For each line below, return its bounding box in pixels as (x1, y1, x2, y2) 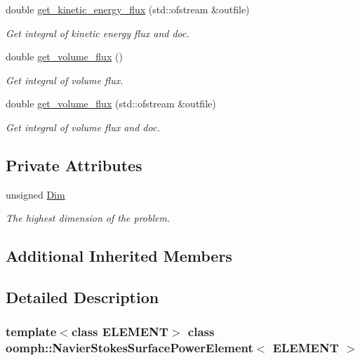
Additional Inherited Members (6, 245, 232, 267)
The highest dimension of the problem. (6, 211, 171, 225)
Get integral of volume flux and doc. (6, 119, 160, 134)
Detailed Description (6, 286, 159, 308)
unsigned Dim (6, 187, 65, 201)
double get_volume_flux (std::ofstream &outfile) (6, 96, 216, 111)
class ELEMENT (71, 323, 168, 340)
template (6, 323, 57, 340)
